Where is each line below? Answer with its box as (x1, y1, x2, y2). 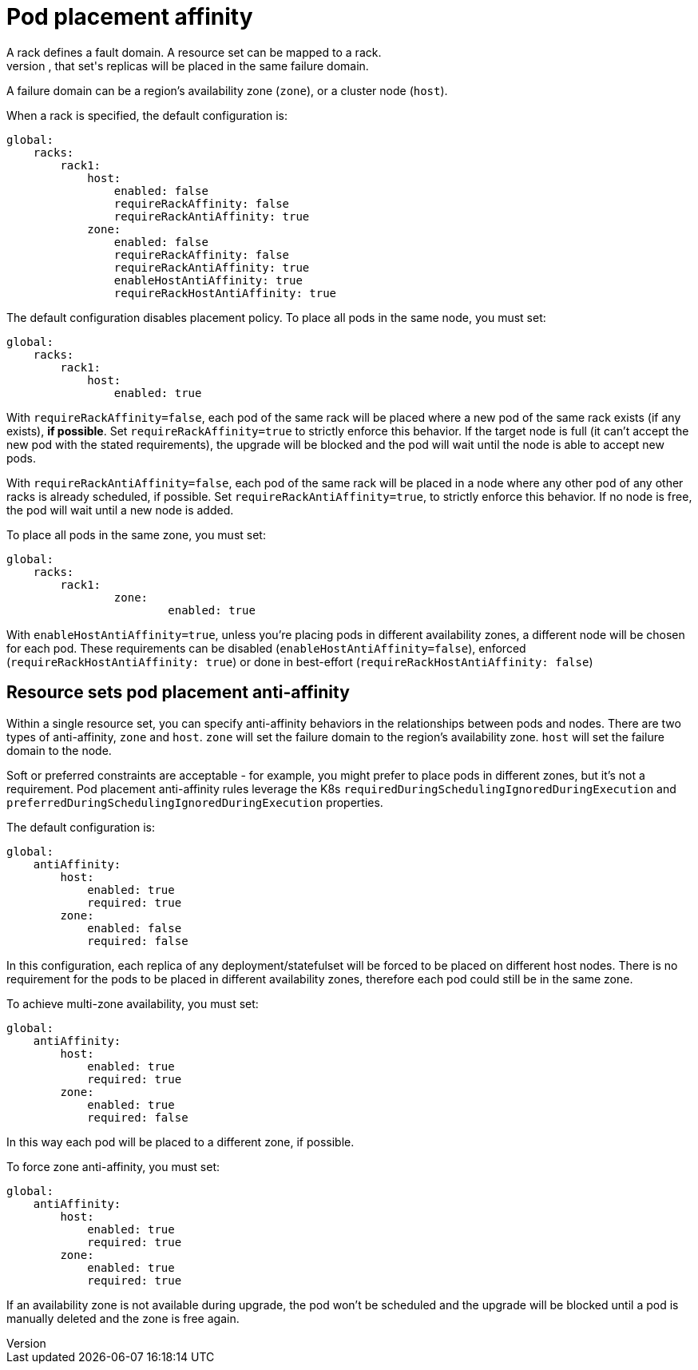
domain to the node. (6, 743, 112, 757)
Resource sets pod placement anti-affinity (6, 682, 350, 703)
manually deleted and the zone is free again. (6, 1311, 240, 1325)
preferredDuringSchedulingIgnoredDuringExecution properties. (6, 795, 383, 809)
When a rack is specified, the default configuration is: (6, 108, 288, 122)
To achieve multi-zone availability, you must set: (6, 996, 259, 1011)
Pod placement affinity (6, 3, 253, 30)
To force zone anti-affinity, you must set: (6, 1159, 220, 1173)
